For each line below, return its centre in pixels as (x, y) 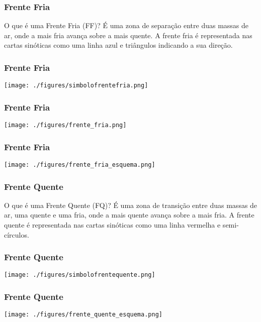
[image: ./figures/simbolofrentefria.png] (76, 86)
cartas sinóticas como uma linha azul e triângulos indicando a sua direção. (118, 45)
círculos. (17, 234)
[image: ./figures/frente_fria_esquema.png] (80, 165)
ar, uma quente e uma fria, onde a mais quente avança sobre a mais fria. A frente (129, 215)
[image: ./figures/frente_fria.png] (65, 125)
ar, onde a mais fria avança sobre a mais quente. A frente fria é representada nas (128, 35)
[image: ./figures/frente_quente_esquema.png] (83, 315)
